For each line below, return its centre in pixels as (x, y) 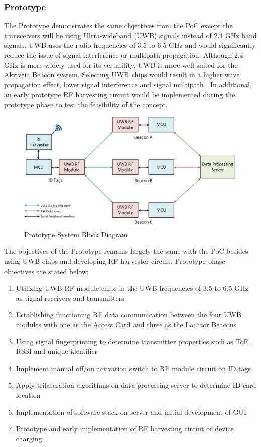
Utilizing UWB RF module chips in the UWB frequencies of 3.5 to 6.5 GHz (132, 288)
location (28, 394)
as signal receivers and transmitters (70, 297)
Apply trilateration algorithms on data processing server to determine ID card (136, 385)
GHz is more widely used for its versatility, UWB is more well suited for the (121, 65)
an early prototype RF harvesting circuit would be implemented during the (120, 94)
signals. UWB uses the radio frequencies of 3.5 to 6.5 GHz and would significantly (130, 45)
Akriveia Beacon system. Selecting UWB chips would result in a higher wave (122, 75)
